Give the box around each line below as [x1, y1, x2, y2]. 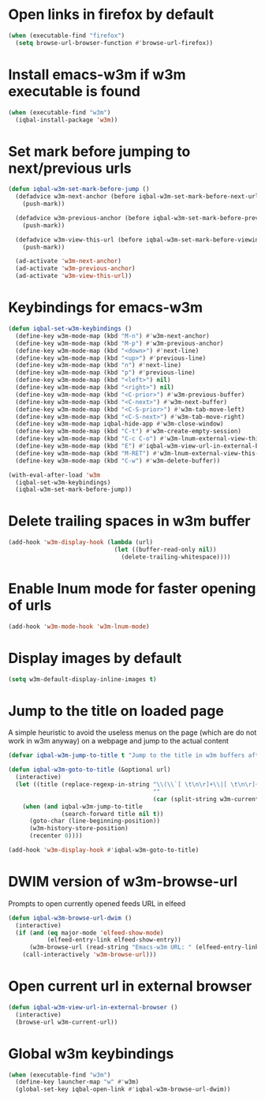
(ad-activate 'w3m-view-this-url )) [15, 272, 132, 280]
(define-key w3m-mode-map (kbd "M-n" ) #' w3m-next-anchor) [15, 331, 211, 340]
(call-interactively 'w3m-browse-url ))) [22, 951, 157, 959]
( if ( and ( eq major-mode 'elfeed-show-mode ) [15, 929, 164, 937]
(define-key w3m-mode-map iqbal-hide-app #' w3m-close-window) [15, 420, 224, 428]
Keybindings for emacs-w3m [8, 298, 203, 316]
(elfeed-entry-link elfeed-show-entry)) [47, 936, 181, 944]
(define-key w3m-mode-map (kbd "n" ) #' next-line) [15, 361, 181, 369]
